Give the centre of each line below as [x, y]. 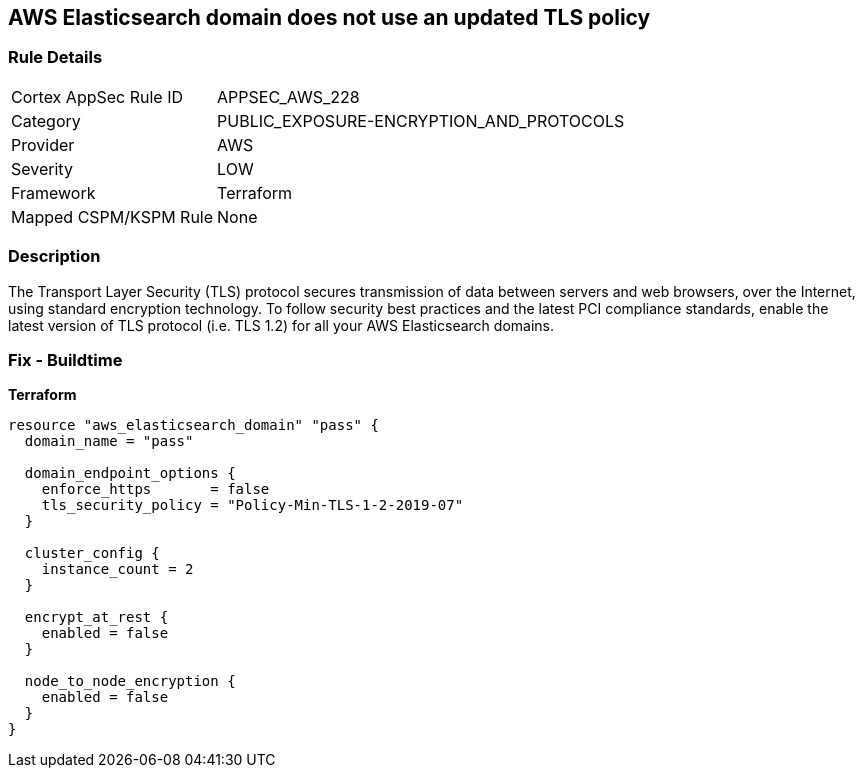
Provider [43, 144]
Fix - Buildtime [65, 359]
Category [46, 120]
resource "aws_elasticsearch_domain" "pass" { [193, 425]
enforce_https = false [155, 489]
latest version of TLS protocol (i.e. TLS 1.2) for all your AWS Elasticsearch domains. [281, 325]
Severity [42, 168]
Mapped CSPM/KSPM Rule [112, 216]
